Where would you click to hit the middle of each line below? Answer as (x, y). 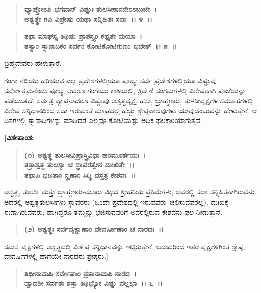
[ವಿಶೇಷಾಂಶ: (19, 137)
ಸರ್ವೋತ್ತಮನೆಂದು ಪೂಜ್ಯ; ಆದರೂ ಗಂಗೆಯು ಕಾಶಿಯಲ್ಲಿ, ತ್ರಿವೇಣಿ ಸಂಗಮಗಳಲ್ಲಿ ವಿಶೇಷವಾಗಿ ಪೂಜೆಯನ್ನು (125, 90)
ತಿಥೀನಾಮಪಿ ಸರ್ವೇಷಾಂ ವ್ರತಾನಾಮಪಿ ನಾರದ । (80, 273)
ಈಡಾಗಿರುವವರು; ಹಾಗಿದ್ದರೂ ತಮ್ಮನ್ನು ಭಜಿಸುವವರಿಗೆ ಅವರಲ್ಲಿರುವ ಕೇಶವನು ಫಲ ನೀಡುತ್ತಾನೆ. (113, 212)
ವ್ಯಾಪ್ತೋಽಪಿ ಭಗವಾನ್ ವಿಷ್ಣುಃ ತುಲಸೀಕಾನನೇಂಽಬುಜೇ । (90, 9)
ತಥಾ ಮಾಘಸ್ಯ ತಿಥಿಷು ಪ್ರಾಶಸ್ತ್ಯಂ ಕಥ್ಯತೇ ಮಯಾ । (83, 36)
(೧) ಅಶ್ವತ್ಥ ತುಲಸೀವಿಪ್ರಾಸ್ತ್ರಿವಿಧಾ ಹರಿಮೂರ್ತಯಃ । (85, 154)
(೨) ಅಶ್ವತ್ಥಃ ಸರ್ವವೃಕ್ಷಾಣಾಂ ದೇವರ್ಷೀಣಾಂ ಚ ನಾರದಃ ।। (94, 229)
